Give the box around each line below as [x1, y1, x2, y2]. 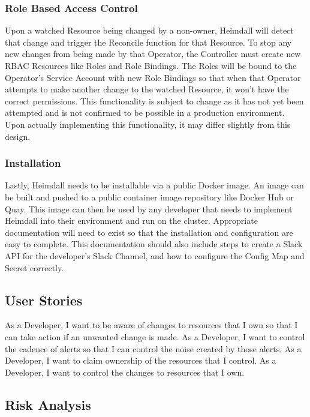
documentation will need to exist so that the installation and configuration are [5, 226, 293, 238]
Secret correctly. [5, 261, 64, 274]
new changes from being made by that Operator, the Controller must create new [5, 47, 301, 60]
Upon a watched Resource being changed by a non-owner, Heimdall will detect [5, 24, 294, 37]
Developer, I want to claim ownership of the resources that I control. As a [5, 354, 276, 367]
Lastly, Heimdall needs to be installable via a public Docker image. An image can [5, 179, 304, 191]
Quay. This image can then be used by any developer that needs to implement [5, 202, 293, 215]
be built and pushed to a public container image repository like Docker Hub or [5, 190, 294, 203]
